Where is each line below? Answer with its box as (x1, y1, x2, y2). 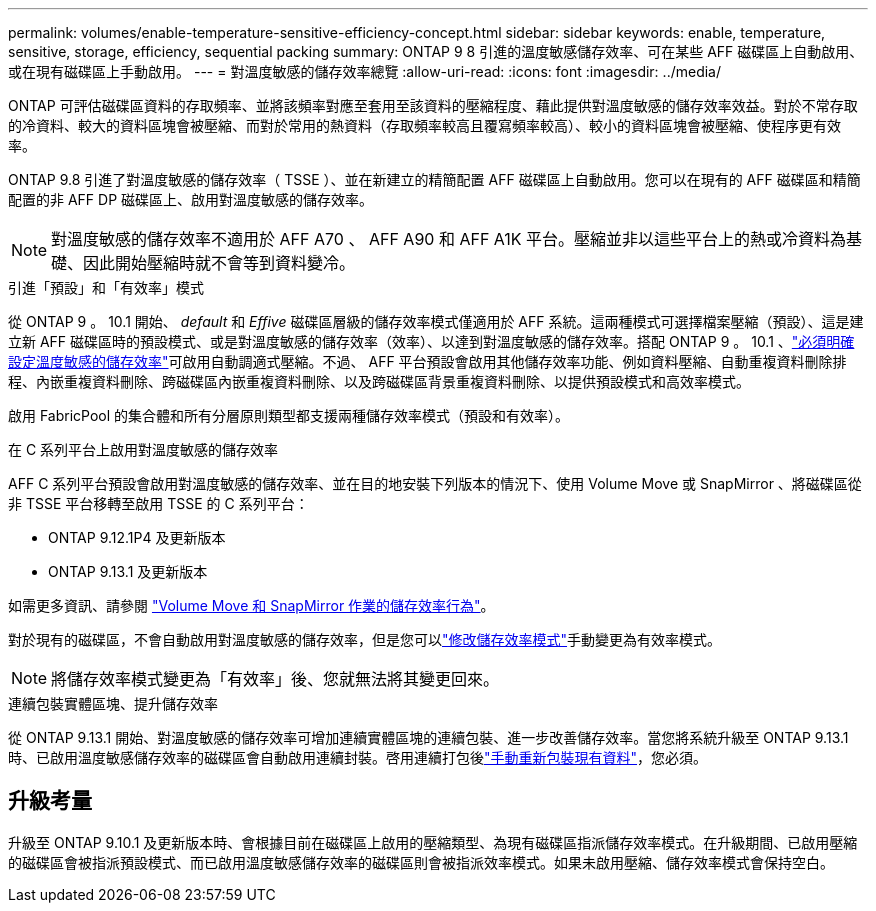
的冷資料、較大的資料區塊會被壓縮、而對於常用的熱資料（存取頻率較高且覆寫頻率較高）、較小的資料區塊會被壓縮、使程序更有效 (8, 117, 841, 134)
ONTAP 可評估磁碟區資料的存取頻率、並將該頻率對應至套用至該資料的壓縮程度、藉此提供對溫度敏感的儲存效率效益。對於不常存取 (8, 97, 858, 114)
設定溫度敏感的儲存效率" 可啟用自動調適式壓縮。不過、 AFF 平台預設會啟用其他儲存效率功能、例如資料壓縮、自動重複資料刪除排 (8, 353, 847, 370)
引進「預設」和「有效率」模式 (8, 279, 204, 296)
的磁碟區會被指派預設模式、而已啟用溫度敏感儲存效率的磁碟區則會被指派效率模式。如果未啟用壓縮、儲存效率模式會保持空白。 (8, 853, 834, 871)
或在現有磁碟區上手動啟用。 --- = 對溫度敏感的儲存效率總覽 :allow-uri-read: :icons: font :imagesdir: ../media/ (8, 63, 722, 80)
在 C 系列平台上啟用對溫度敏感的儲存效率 (8, 441, 279, 458)
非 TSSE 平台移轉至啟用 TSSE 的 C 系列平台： (8, 495, 309, 512)
